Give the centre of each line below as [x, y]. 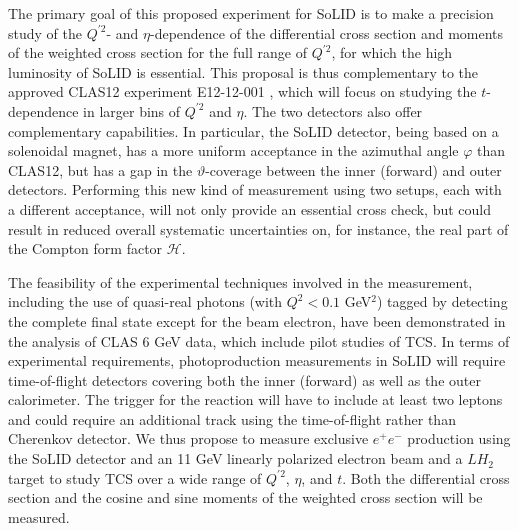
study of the [45, 32]
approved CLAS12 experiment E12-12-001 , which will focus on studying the [242, 91]
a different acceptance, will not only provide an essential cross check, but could [249, 208]
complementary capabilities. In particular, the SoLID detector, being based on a [253, 130]
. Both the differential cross [426, 477]
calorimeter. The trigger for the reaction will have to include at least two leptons [255, 399]
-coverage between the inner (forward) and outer [353, 169]
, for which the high [392, 52]
